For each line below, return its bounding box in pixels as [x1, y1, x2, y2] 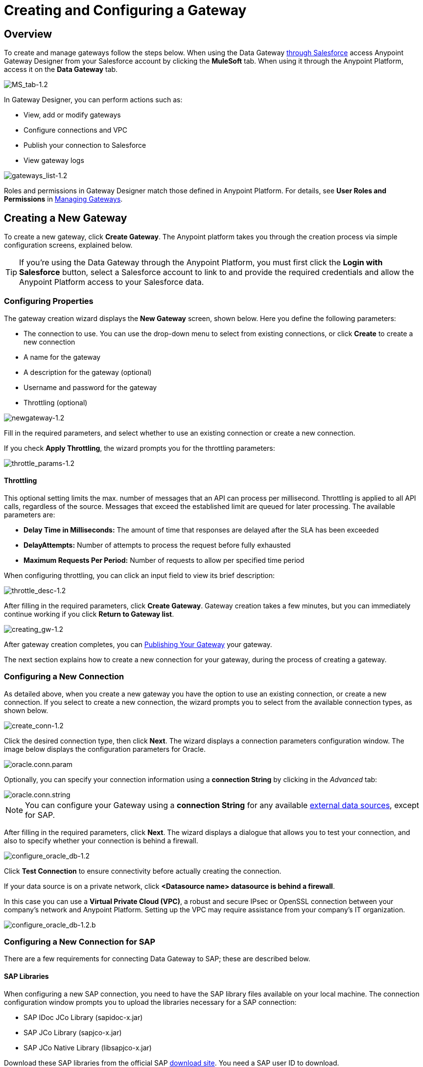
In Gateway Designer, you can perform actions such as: [4, 95, 183, 104]
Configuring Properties [4, 296, 94, 306]
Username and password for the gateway [23, 383, 157, 392]
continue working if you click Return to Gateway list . [4, 609, 174, 618]
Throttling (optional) [23, 398, 88, 407]
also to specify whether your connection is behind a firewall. [4, 836, 198, 845]
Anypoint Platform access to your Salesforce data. [19, 277, 204, 287]
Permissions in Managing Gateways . [4, 195, 123, 204]
